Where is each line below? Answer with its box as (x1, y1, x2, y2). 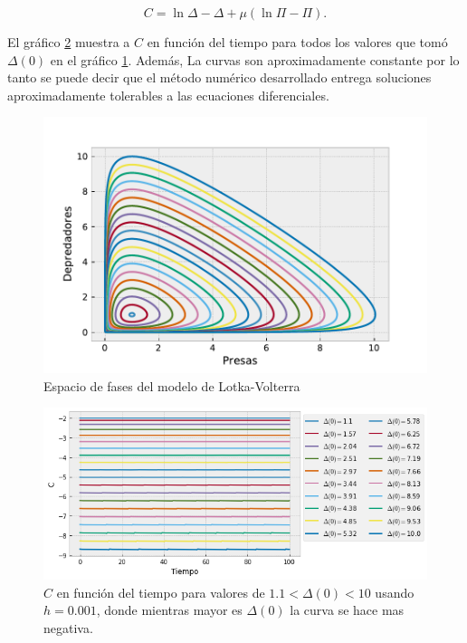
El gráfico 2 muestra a (7, 33, 130, 51)
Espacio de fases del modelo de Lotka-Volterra (43, 376, 300, 395)
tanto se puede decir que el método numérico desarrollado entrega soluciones (7, 68, 432, 87)
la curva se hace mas (290, 600, 405, 619)
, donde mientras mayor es (96, 600, 243, 619)
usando (375, 582, 415, 601)
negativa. (43, 618, 93, 637)
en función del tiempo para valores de (56, 582, 265, 601)
